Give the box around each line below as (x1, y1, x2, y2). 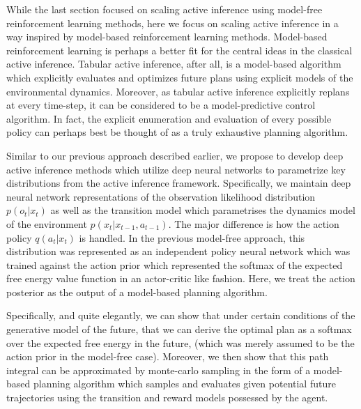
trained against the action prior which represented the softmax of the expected (6, 257, 343, 272)
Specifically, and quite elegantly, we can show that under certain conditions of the (6, 308, 355, 323)
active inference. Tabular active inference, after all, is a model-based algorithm (6, 56, 341, 71)
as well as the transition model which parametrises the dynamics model (50, 203, 355, 217)
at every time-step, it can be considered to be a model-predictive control (6, 98, 316, 112)
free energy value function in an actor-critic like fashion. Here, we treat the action (6, 271, 355, 286)
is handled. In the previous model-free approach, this (79, 230, 305, 245)
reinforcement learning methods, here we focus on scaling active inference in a (6, 15, 339, 30)
